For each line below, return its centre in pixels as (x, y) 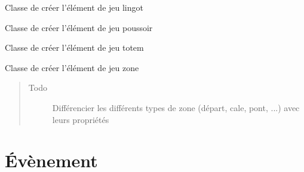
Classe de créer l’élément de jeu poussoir (79, 27)
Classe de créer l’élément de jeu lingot (74, 7)
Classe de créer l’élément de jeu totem (74, 47)
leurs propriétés (81, 119)
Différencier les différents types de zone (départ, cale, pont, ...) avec (176, 107)
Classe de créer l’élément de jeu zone (72, 67)
